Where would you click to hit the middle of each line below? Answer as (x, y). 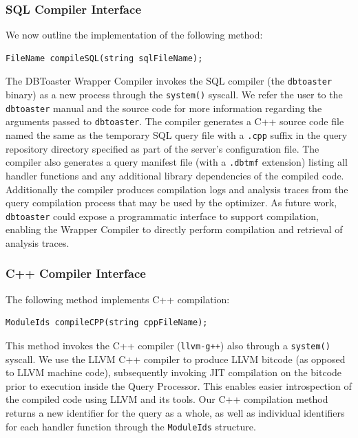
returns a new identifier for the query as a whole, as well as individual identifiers (175, 413)
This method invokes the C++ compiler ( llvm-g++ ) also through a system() (168, 345)
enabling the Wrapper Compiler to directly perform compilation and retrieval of (174, 229)
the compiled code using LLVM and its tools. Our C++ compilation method (167, 399)
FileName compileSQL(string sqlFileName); (104, 58)
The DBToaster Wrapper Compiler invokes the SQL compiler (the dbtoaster (169, 81)
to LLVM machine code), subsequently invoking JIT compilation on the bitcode (174, 372)
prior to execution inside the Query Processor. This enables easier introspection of (179, 385)
